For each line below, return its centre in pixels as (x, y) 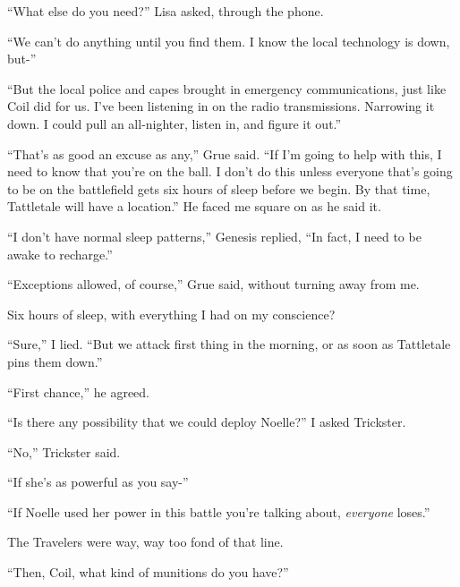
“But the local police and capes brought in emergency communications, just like (227, 88)
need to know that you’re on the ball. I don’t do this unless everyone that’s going (230, 171)
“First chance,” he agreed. (78, 391)
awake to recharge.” (60, 254)
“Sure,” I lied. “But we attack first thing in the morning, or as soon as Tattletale (229, 344)
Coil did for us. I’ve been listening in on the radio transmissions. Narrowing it (221, 106)
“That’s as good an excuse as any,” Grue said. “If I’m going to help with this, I (225, 153)
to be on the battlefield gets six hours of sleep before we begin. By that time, (219, 188)
